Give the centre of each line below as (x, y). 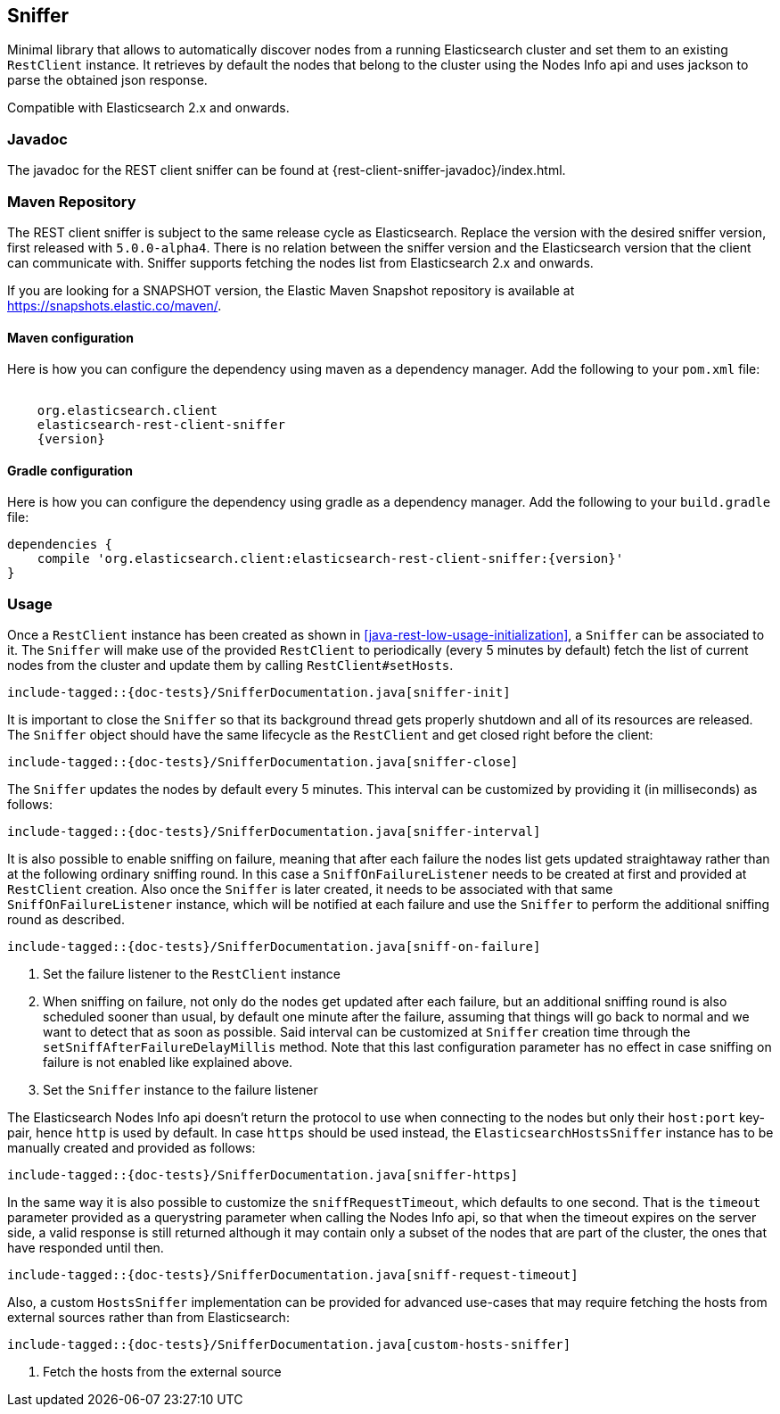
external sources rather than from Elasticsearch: (148, 1318)
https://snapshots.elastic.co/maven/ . (115, 305)
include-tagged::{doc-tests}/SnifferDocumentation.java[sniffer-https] (263, 1175)
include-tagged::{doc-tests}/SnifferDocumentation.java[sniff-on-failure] (274, 947)
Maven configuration (70, 337)
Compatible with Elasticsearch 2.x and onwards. (148, 108)
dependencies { (60, 545)
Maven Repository (72, 201)
